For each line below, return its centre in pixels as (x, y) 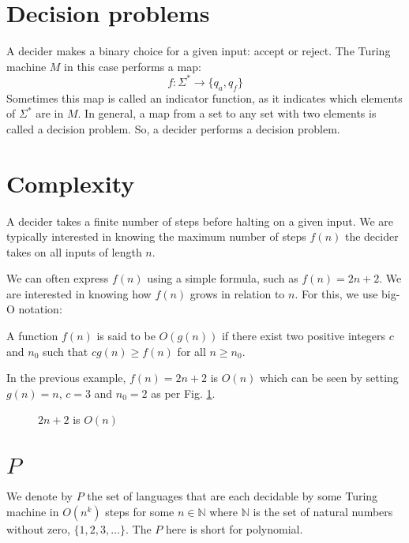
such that (65, 351)
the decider (371, 236)
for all (191, 351)
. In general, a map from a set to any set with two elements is (227, 113)
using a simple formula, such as (223, 278)
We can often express (58, 278)
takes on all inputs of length (74, 251)
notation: (40, 309)
